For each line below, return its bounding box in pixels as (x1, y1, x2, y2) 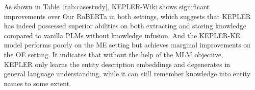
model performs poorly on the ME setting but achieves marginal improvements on (4, 40, 251, 50)
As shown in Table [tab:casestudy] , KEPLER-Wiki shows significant (4, 1, 210, 11)
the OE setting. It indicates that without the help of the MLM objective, (4, 49, 224, 59)
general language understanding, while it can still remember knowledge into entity (4, 68, 251, 79)
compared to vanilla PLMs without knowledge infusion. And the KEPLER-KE (4, 30, 240, 40)
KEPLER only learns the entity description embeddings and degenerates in (4, 59, 230, 69)
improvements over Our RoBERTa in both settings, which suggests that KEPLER (4, 11, 251, 21)
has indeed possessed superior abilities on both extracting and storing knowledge (4, 21, 246, 31)
